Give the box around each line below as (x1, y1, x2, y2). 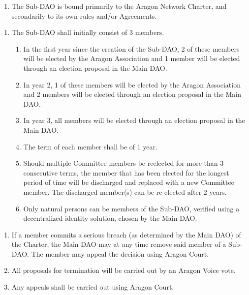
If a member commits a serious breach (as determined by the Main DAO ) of (11, 229, 241, 239)
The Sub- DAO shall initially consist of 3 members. (11, 27, 164, 37)
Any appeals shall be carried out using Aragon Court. (11, 282, 174, 292)
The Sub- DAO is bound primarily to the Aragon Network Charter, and (11, 1, 227, 11)
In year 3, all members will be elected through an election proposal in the (23, 115, 245, 125)
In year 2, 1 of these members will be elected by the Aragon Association (23, 79, 241, 89)
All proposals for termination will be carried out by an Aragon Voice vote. (11, 265, 236, 275)
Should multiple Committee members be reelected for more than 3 (23, 158, 224, 168)
